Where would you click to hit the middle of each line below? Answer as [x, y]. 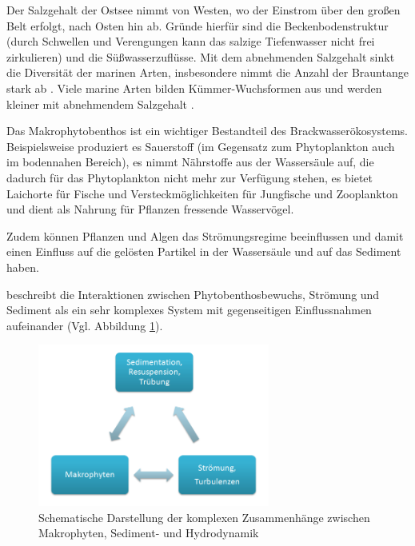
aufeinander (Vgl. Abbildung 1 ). [85, 325]
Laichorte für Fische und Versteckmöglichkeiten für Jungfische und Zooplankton [202, 193]
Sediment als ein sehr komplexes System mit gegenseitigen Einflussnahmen [189, 310]
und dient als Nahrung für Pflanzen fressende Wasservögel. [150, 209]
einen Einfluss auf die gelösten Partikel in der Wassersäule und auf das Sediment [204, 251]
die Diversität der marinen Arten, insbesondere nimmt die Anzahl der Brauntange [207, 72]
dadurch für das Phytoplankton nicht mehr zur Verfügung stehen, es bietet [190, 177]
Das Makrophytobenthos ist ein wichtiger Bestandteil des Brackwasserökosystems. [207, 131]
